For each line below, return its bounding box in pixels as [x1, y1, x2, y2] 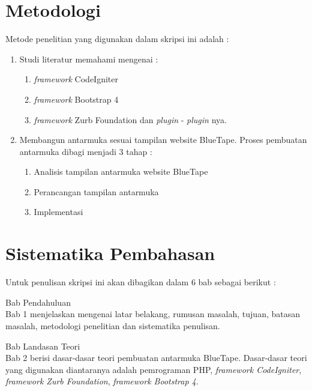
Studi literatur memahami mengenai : [19, 52, 158, 65]
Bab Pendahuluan [5, 296, 71, 308]
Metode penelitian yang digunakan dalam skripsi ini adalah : [5, 32, 229, 45]
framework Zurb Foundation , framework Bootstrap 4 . [5, 375, 199, 387]
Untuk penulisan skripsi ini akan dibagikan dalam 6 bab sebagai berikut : [5, 276, 276, 288]
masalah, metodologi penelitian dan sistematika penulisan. [5, 319, 220, 332]
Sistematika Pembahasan [5, 241, 215, 265]
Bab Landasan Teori [5, 339, 80, 352]
